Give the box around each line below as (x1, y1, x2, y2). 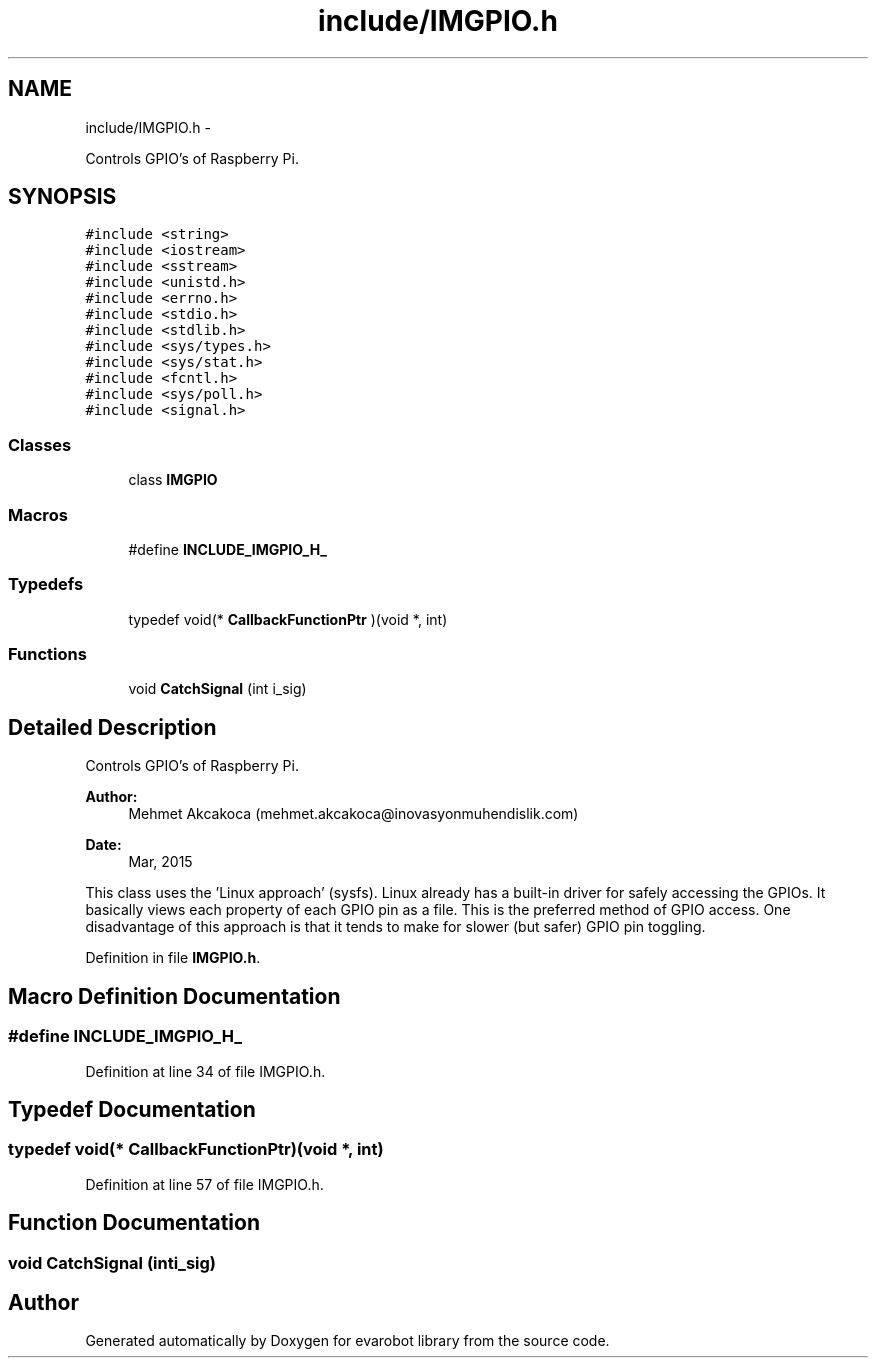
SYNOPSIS (8, 184, 117, 210)
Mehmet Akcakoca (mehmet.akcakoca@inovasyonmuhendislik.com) (128, 805, 579, 823)
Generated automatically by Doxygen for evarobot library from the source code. (85, 1332, 610, 1350)
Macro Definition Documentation (8, 983, 341, 1009)
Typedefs (8, 574, 84, 595)
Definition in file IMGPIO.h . (85, 949, 261, 967)
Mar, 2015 (128, 853, 193, 871)
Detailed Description (8, 714, 217, 740)
